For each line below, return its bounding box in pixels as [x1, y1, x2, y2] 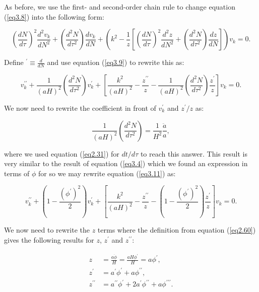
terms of [4, 168, 30, 178]
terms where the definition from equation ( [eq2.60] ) [97, 225, 256, 235]
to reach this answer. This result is [140, 148, 247, 159]
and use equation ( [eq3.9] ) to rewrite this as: [47, 57, 184, 67]
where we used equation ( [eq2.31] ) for [4, 148, 119, 159]
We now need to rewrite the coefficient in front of [4, 103, 156, 113]
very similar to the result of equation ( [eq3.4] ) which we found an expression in [4, 158, 248, 169]
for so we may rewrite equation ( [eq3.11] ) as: [38, 168, 176, 178]
